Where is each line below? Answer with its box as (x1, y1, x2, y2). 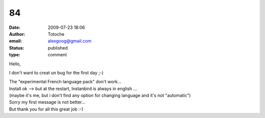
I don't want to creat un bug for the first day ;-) (9, 70, 104, 75)
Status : (9, 45, 25, 51)
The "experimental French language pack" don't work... (9, 79, 122, 85)
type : (9, 52, 21, 58)
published (48, 45, 68, 51)
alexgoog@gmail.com (48, 38, 92, 44)
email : (9, 38, 22, 44)
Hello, (9, 61, 21, 67)
